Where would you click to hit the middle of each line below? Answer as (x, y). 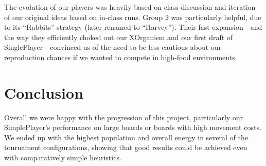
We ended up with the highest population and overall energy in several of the (126, 137)
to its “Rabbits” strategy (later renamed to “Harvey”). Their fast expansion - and (133, 27)
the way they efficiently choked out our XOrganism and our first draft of (119, 37)
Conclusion (44, 92)
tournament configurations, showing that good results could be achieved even (126, 147)
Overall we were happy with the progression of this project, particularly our (124, 117)
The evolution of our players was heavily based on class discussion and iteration (130, 7)
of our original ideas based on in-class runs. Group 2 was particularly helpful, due (133, 17)
